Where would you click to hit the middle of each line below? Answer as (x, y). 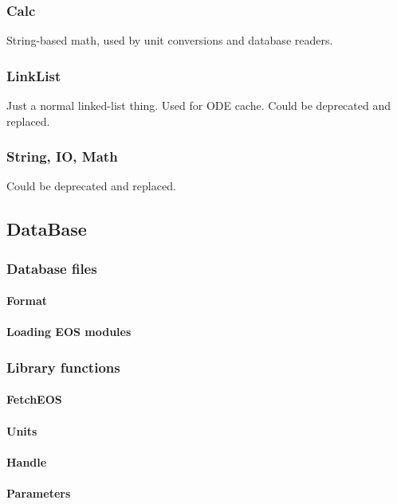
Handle (27, 461)
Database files (52, 268)
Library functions (63, 367)
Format (27, 301)
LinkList (34, 75)
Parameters (39, 493)
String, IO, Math (62, 156)
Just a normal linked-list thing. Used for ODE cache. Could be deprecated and (199, 105)
